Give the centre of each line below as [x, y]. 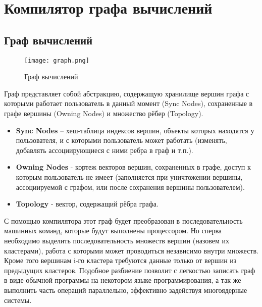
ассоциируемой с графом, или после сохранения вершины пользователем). [130, 187]
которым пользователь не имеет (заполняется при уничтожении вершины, [129, 176]
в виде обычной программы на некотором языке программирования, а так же [123, 280]
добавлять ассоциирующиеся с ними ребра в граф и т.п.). [104, 150]
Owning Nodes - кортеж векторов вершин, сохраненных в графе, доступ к [133, 167]
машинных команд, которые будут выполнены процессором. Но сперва [113, 231]
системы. [18, 300]
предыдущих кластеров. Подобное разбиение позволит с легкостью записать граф [130, 270]
